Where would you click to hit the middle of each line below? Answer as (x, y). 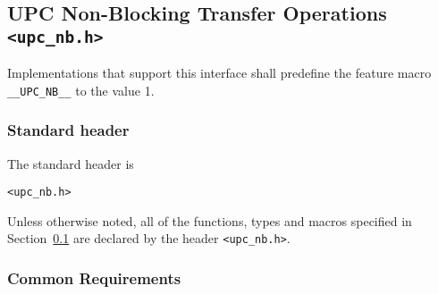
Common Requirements (94, 278)
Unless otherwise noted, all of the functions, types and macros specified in (210, 220)
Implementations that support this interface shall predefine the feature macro (219, 73)
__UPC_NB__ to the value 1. (81, 90)
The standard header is (71, 163)
